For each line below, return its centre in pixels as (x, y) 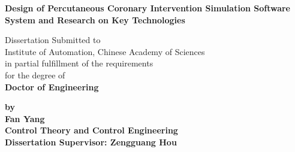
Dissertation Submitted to (53, 40)
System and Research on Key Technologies (95, 19)
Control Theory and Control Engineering (91, 130)
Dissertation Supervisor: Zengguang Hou (91, 142)
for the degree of (35, 75)
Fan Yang (25, 118)
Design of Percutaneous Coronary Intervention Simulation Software (147, 8)
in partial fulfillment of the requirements (79, 63)
